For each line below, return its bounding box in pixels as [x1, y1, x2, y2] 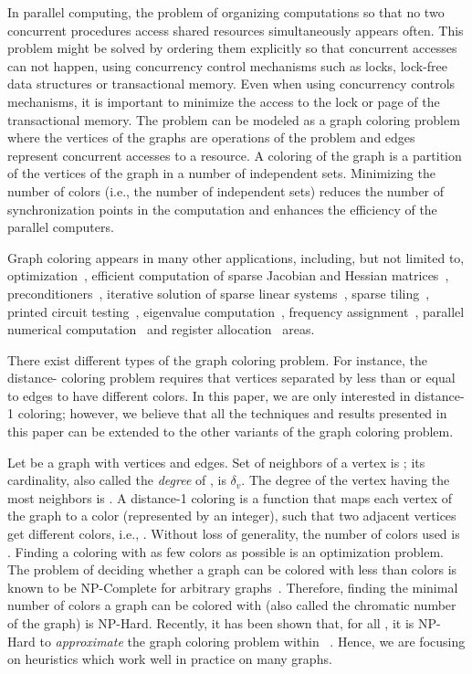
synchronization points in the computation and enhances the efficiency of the [7, 199, 437, 218]
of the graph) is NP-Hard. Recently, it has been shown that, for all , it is [7, 614, 414, 632]
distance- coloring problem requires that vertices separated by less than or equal [7, 368, 456, 387]
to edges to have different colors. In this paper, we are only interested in [7, 385, 411, 405]
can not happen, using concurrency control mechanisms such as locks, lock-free [7, 56, 448, 75]
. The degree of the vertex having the [241, 470, 450, 490]
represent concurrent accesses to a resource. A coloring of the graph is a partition [7, 145, 462, 164]
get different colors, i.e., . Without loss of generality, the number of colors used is [7, 524, 460, 543]
